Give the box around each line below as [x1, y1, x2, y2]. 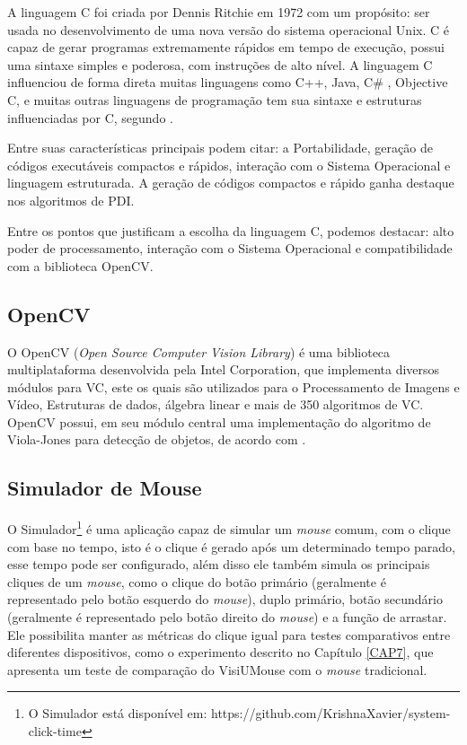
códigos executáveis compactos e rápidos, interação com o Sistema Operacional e [7, 155, 451, 174]
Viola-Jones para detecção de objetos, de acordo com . [7, 430, 306, 449]
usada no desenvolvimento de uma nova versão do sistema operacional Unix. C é [7, 20, 449, 39]
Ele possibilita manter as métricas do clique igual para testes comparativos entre [7, 625, 451, 644]
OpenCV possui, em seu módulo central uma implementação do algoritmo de [7, 412, 431, 431]
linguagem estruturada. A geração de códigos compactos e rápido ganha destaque [7, 173, 454, 192]
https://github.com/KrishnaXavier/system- [210, 704, 451, 723]
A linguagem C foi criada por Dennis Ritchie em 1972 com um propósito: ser [7, 3, 430, 21]
